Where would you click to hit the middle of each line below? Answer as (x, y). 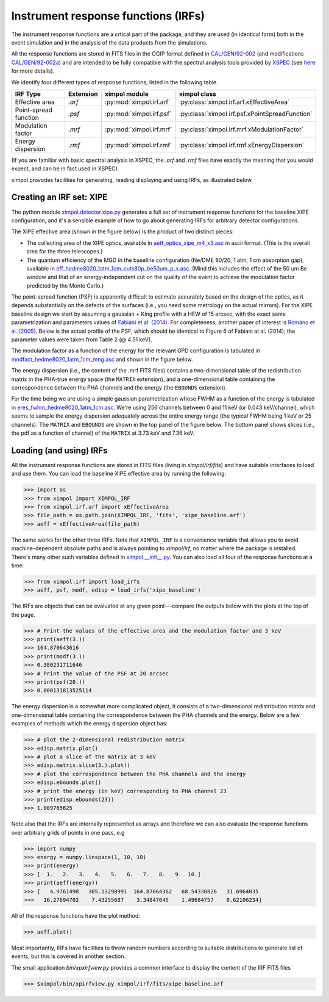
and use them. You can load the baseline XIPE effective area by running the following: (119, 474)
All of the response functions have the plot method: (76, 915)
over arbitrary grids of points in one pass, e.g (68, 832)
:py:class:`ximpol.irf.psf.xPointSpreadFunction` (246, 114)
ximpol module (126, 93)
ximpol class (197, 93)
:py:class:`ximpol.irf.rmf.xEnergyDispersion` (242, 145)
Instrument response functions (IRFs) (108, 16)
